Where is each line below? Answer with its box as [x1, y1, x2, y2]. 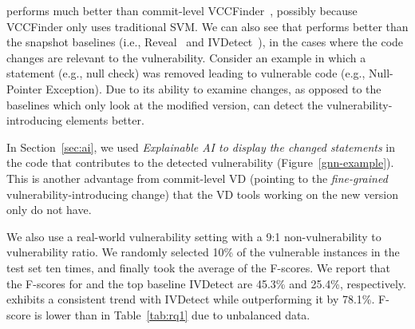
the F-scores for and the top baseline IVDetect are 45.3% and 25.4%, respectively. [6, 275, 406, 291]
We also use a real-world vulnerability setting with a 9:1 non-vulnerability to [6, 228, 381, 244]
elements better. [65, 112, 144, 129]
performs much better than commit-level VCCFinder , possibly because [6, 2, 358, 18]
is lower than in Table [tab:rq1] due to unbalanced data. [34, 306, 310, 323]
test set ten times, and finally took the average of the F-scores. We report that [6, 259, 390, 275]
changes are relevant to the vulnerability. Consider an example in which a [6, 49, 366, 65]
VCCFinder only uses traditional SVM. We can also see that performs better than [6, 18, 409, 34]
